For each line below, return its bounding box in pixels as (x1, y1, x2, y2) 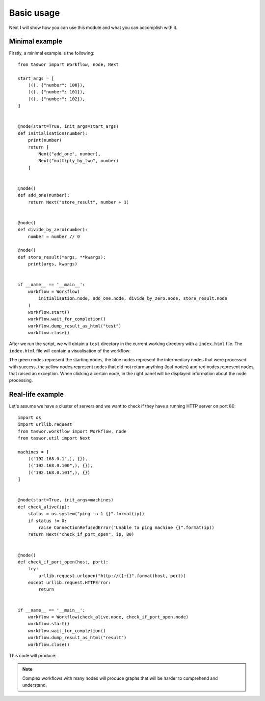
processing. (9, 378, 33, 383)
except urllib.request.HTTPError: (27, 580, 111, 585)
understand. (22, 682, 47, 688)
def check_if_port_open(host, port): (18, 559, 109, 565)
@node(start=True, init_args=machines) (18, 497, 114, 503)
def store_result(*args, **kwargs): (18, 254, 106, 260)
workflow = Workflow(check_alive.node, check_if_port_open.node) (27, 614, 189, 620)
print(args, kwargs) (27, 261, 78, 267)
